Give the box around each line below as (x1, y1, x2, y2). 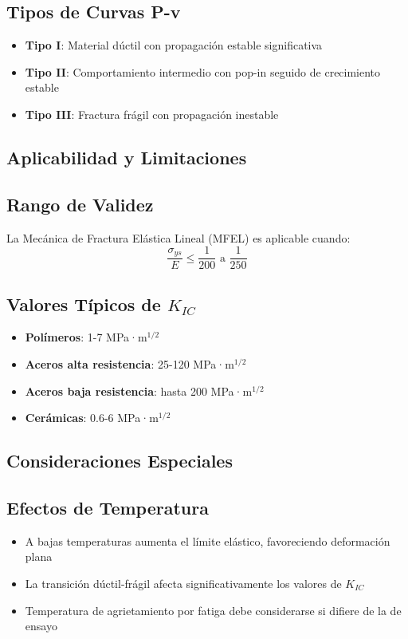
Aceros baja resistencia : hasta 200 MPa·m (25, 382, 253, 399)
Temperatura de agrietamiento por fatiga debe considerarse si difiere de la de (25, 602, 402, 618)
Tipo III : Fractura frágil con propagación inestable (25, 105, 279, 122)
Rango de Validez (6, 191, 154, 216)
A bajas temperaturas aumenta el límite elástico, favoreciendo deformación (25, 532, 390, 549)
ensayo (25, 617, 57, 634)
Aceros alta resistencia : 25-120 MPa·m (25, 356, 234, 373)
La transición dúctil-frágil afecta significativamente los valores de (25, 574, 342, 591)
